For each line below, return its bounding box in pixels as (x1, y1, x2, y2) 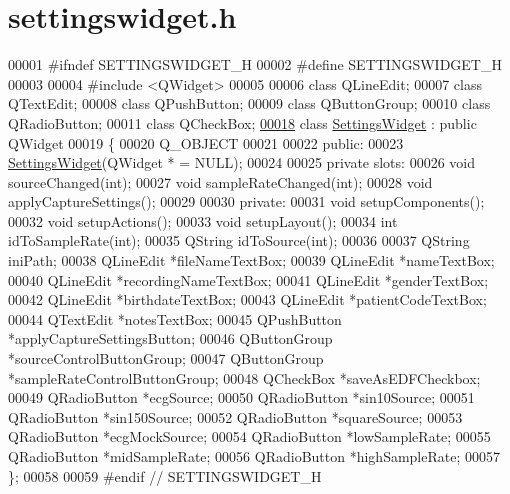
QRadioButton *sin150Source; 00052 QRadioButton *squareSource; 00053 (8, 406, 463, 427)
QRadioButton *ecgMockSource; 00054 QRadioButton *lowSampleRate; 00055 (8, 426, 491, 447)
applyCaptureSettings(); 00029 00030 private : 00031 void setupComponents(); (8, 191, 485, 212)
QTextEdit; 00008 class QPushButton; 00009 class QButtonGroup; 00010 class (8, 93, 491, 114)
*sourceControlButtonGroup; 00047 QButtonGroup (8, 348, 324, 369)
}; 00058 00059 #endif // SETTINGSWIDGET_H (8, 465, 322, 486)
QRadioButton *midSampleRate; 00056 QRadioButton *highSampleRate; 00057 (8, 446, 500, 466)
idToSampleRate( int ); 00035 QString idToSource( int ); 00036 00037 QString (8, 230, 470, 251)
